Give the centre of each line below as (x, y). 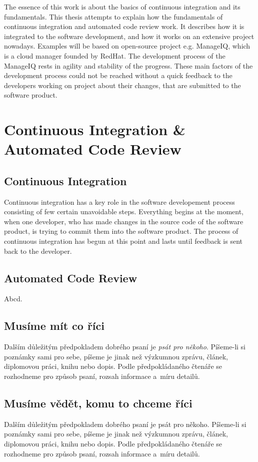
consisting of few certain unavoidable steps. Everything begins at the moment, (124, 211)
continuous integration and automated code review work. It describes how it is (124, 26)
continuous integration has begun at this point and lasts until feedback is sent (123, 241)
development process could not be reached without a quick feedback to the (118, 75)
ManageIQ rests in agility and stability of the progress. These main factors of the (128, 65)
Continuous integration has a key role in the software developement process (119, 201)
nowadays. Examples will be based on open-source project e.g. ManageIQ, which (127, 46)
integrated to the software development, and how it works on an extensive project (129, 36)
